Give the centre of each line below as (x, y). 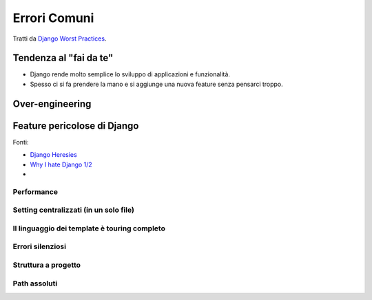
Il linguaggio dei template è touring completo (89, 228)
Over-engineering (52, 104)
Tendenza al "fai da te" (63, 58)
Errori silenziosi (40, 246)
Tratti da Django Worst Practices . (60, 39)
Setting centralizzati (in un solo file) (73, 210)
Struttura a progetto (47, 265)
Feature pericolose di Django (76, 126)
